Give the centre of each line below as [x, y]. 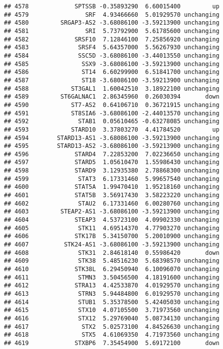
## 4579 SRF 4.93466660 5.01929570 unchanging [112, 15]
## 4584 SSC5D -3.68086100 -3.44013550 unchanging [112, 55]
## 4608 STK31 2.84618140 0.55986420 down [112, 253]
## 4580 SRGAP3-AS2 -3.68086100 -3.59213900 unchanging [112, 23]
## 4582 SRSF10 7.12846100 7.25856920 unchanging [112, 39]
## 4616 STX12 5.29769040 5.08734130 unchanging [112, 318]
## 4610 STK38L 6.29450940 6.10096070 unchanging [112, 269]
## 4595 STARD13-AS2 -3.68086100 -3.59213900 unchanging [112, 146]
